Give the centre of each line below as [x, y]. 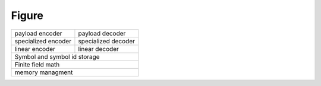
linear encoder [35, 49]
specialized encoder [43, 41]
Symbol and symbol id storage [57, 56]
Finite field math [37, 64]
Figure [27, 15]
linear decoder [98, 49]
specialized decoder [106, 41]
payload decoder [102, 33]
